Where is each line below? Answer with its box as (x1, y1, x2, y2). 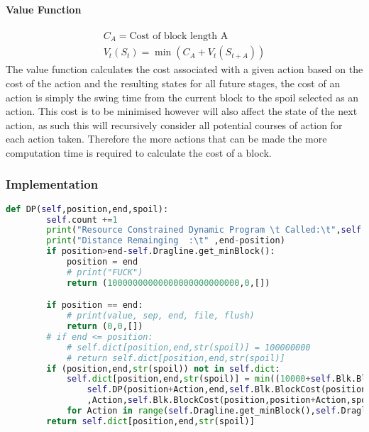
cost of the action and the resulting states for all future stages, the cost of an (6, 75, 341, 90)
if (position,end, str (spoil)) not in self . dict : (46, 363, 280, 374)
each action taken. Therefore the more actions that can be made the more (6, 131, 327, 146)
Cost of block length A (129, 31, 228, 41)
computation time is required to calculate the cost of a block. (6, 145, 272, 160)
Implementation (6, 175, 99, 193)
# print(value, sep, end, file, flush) (66, 311, 255, 321)
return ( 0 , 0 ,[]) (66, 321, 143, 332)
